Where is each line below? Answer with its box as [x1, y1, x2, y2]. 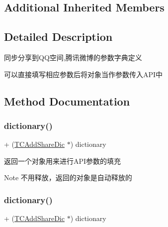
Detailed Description [4, 29, 113, 44]
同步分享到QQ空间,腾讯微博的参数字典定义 [4, 52, 142, 62]
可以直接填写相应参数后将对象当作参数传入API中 [4, 69, 163, 79]
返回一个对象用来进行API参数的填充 [4, 155, 121, 166]
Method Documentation [4, 93, 130, 109]
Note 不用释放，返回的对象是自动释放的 [4, 172, 132, 183]
